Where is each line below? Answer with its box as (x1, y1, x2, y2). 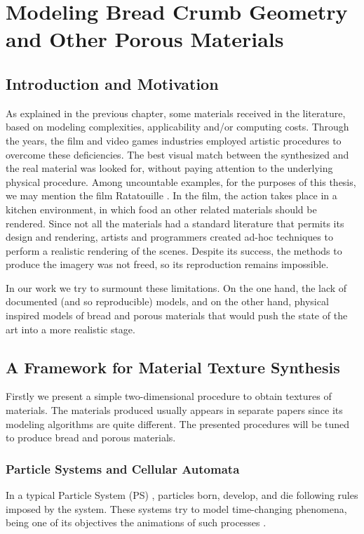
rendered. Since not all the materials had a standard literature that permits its (6, 215, 344, 230)
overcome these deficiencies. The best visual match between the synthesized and (6, 147, 349, 161)
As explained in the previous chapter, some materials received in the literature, (6, 105, 346, 120)
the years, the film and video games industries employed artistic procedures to (6, 133, 342, 147)
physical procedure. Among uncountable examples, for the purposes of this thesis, (6, 174, 356, 189)
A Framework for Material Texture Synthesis (6, 356, 340, 378)
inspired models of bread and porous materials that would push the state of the (6, 308, 348, 323)
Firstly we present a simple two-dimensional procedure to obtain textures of (6, 389, 332, 403)
